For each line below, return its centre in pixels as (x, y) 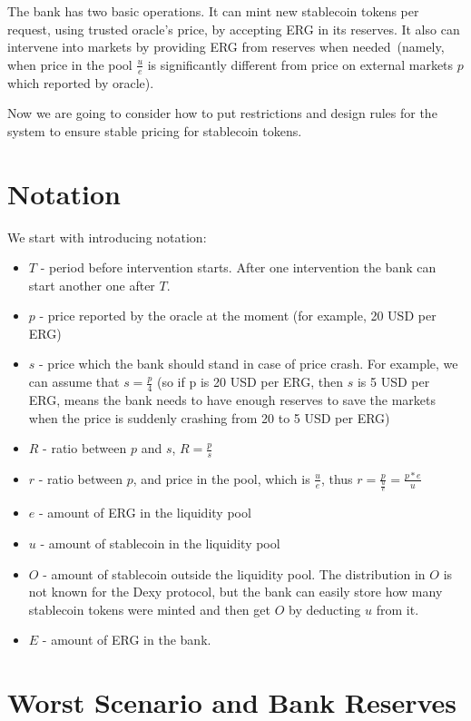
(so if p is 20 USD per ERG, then (250, 382)
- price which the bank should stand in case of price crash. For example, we (249, 364)
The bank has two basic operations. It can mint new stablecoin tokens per (213, 11)
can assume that (74, 382)
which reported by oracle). (81, 82)
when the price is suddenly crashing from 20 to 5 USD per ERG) (209, 417)
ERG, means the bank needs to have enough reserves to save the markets (232, 399)
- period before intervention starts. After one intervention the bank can (238, 267)
